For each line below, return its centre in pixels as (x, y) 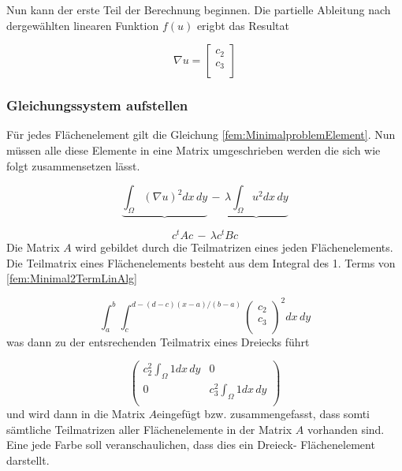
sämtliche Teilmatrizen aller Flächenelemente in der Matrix (149, 429)
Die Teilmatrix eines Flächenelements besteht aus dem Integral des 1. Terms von (201, 262)
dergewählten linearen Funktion (83, 25)
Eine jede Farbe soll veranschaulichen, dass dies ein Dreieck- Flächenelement (191, 445)
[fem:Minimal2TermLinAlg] (72, 278)
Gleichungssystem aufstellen (97, 105)
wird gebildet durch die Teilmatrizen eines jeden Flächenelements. (234, 247)
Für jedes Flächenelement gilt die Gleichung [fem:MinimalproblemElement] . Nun (201, 135)
